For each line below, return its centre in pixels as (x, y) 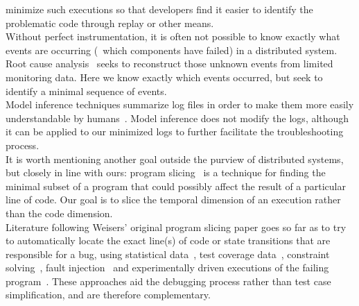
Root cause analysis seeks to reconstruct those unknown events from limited (169, 63)
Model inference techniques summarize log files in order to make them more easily (180, 104)
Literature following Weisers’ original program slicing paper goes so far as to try (176, 227)
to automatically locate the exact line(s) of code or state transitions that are (168, 240)
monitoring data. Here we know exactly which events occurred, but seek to (164, 77)
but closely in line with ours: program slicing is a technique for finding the (166, 172)
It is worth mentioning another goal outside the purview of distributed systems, (175, 159)
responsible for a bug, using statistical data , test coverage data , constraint (168, 254)
